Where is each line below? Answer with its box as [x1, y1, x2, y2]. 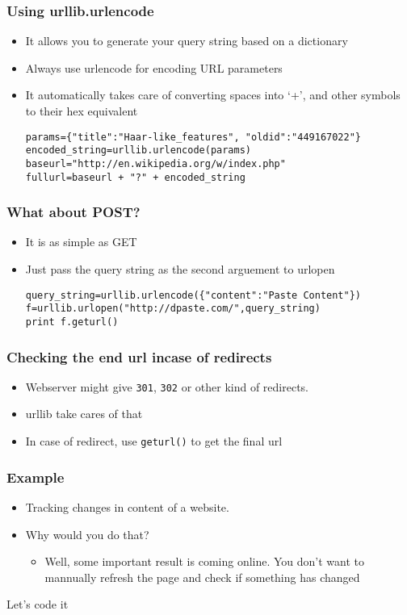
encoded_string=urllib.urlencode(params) [25, 144, 251, 157]
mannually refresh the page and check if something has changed [44, 568, 360, 585]
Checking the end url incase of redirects [6, 346, 272, 366]
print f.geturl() [25, 316, 119, 328]
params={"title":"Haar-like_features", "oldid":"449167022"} [25, 131, 362, 143]
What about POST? [6, 202, 141, 222]
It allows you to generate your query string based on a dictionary [25, 32, 348, 49]
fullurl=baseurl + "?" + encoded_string [25, 171, 245, 183]
